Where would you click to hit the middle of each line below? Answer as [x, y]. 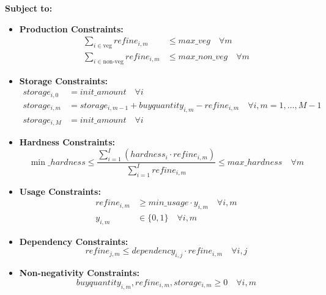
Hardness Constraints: [67, 142]
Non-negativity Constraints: [80, 273]
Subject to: [29, 8]
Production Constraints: [71, 28]
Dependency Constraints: [74, 241]
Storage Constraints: [64, 80]
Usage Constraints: [60, 191]
